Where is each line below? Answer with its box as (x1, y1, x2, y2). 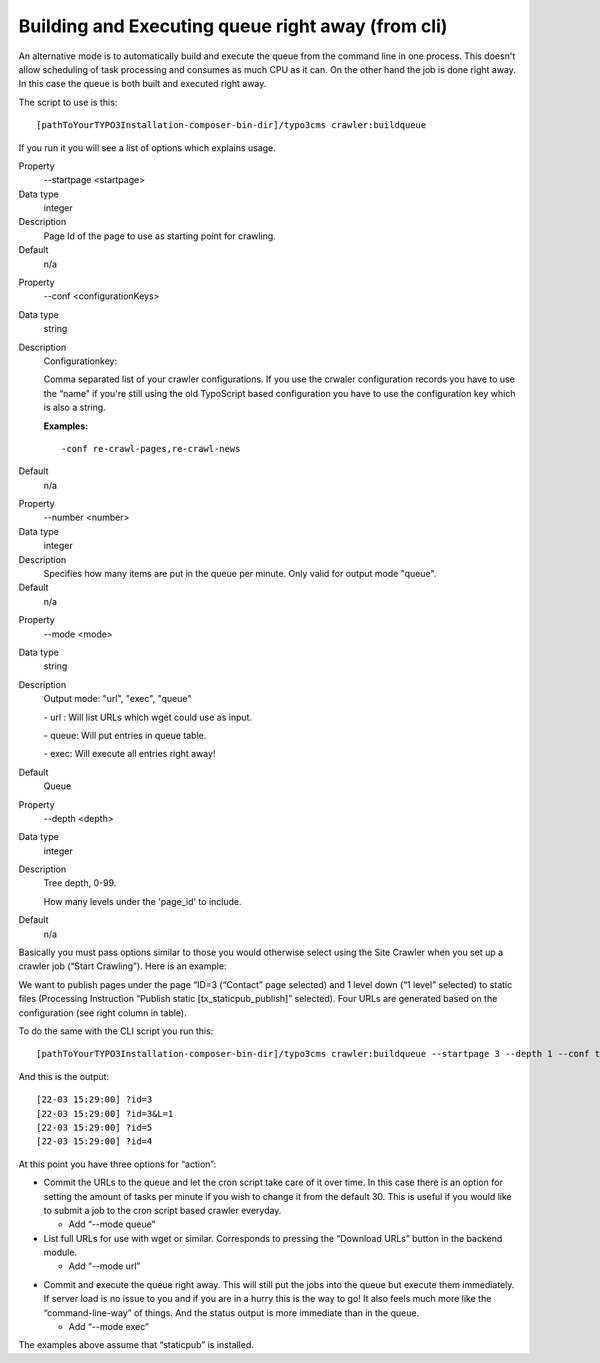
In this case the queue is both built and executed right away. (18, 78, 267, 90)
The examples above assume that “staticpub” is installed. (18, 1339, 255, 1351)
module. (43, 1246, 78, 1259)
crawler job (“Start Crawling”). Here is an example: (18, 960, 227, 972)
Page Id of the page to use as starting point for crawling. (43, 230, 277, 242)
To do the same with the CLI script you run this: (18, 1025, 214, 1037)
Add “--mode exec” (68, 1321, 150, 1333)
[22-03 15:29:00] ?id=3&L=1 (36, 1108, 174, 1119)
